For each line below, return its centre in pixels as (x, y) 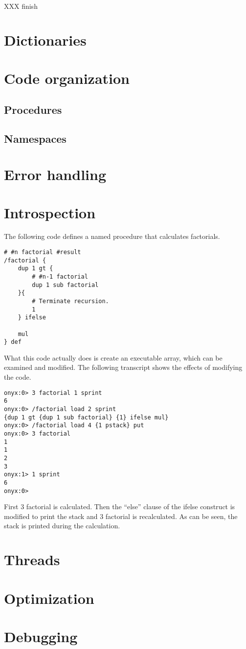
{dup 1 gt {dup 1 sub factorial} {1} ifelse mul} (86, 417)
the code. (18, 377)
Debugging (41, 636)
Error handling (55, 174)
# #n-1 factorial (60, 276)
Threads (32, 559)
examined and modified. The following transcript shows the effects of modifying (123, 367)
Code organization (67, 78)
